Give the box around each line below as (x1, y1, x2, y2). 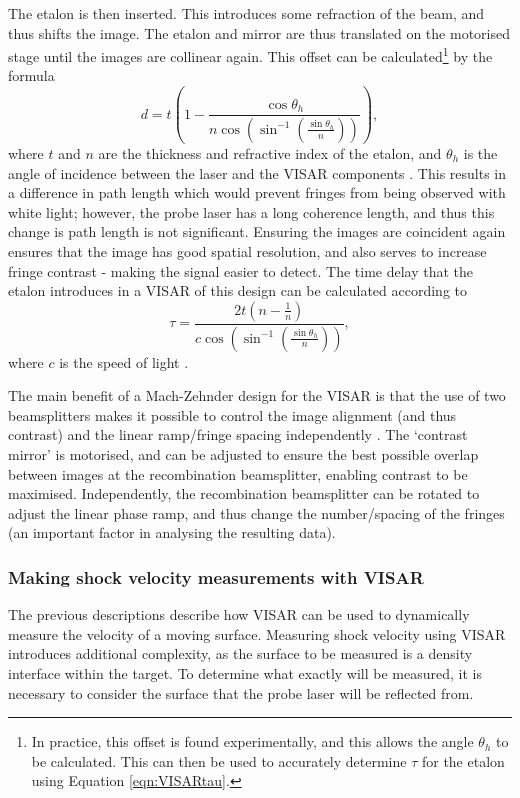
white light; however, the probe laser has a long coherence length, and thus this (8, 201, 495, 222)
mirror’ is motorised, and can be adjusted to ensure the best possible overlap (8, 443, 479, 464)
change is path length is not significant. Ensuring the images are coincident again (8, 221, 506, 242)
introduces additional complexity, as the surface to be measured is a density (8, 643, 473, 664)
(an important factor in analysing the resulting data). (8, 522, 336, 543)
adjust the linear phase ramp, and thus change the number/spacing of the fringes (8, 502, 505, 523)
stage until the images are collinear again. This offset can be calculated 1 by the (8, 43, 493, 66)
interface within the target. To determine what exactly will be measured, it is (8, 662, 482, 683)
